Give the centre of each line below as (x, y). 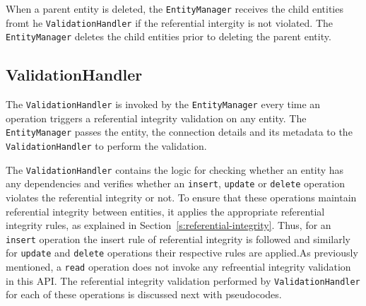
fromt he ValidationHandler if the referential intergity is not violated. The (169, 22)
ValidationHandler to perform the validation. (106, 146)
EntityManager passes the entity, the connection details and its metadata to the (179, 132)
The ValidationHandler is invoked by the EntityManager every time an (163, 104)
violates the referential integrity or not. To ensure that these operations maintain (181, 198)
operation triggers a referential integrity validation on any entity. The (156, 118)
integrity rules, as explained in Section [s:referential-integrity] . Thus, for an (169, 225)
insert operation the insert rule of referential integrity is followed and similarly (178, 239)
